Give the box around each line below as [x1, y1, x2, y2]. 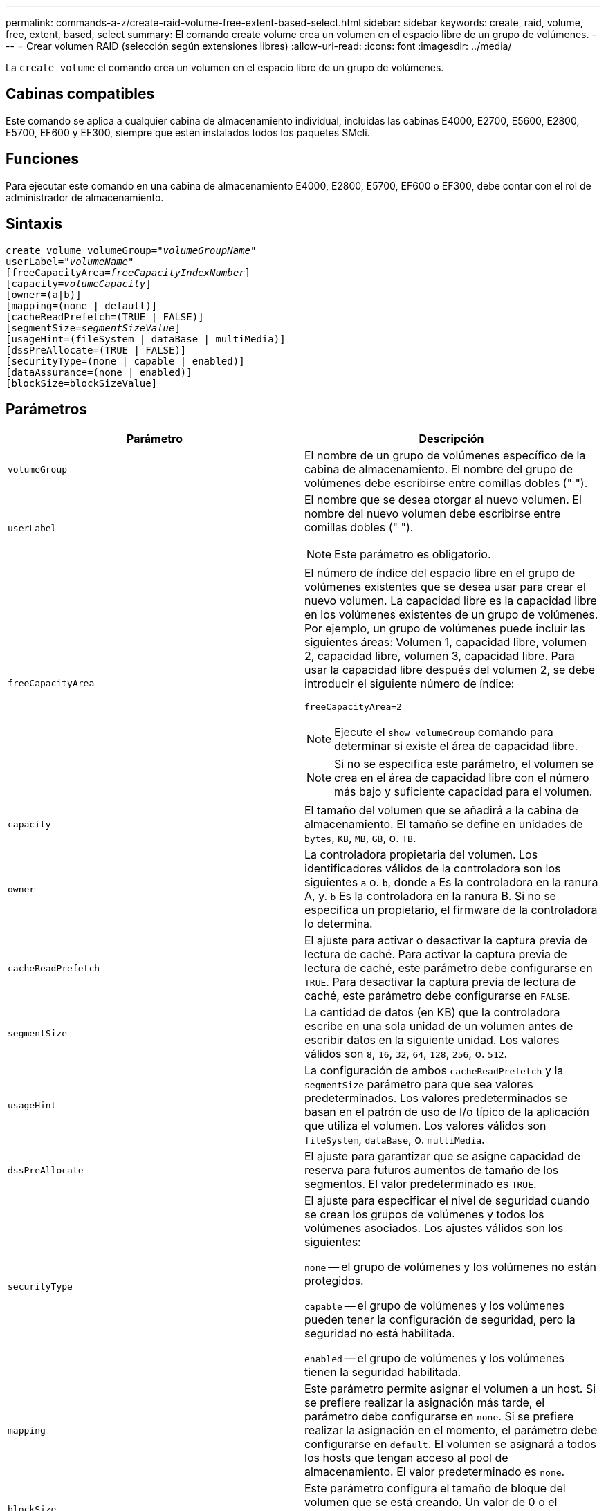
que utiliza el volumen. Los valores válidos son [304, 1119, 547, 1133]
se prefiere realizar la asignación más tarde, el [304, 1395, 545, 1410]
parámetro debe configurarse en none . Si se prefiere [304, 1409, 574, 1424]
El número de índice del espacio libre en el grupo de [304, 566, 576, 580]
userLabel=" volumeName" [6, 255, 134, 267]
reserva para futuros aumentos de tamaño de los [304, 1163, 559, 1178]
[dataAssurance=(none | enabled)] [6, 366, 192, 378]
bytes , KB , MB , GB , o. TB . [304, 831, 416, 845]
